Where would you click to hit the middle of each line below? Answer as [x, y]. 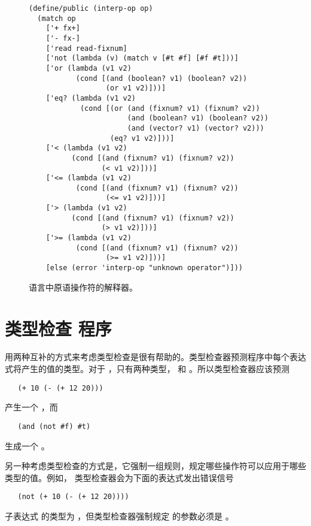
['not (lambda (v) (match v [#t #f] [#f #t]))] [142, 58]
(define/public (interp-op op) [91, 8]
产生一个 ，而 [31, 407]
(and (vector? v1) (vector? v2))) [196, 128]
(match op [57, 18]
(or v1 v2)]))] [136, 88]
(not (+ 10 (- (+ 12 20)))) [73, 497]
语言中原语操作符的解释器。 [83, 287]
